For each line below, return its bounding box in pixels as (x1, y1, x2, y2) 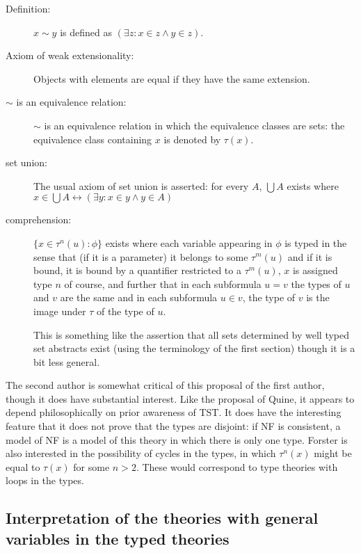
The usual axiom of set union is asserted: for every (33, 178, 249, 193)
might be (314, 446, 352, 460)
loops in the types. (6, 473, 84, 488)
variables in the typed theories (6, 527, 230, 549)
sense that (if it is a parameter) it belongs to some (33, 249, 248, 264)
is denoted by (163, 131, 221, 146)
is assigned (292, 263, 338, 278)
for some (73, 459, 110, 474)
